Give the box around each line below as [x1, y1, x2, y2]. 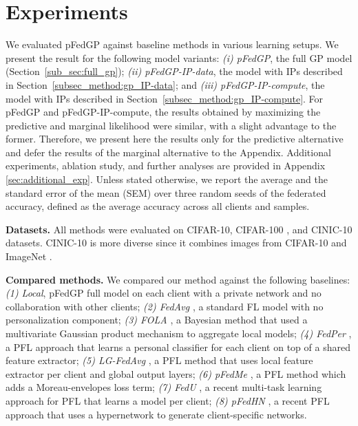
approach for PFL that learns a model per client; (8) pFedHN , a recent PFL [6, 393, 330, 407]
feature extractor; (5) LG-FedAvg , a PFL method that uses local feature [6, 353, 313, 368]
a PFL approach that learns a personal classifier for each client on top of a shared [6, 339, 350, 354]
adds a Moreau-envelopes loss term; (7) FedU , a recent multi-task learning [6, 380, 322, 394]
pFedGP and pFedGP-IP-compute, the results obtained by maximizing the [6, 105, 321, 119]
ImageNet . [6, 249, 52, 264]
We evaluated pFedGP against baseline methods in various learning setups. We [6, 37, 339, 52]
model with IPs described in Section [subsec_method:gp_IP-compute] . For [6, 91, 324, 105]
